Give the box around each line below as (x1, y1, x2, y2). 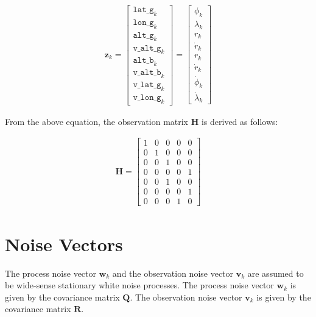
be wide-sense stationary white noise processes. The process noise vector (5, 279, 274, 291)
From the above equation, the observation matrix (5, 115, 189, 127)
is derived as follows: (201, 115, 278, 127)
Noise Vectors (5, 231, 123, 256)
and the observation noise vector (112, 266, 234, 279)
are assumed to (247, 266, 304, 279)
